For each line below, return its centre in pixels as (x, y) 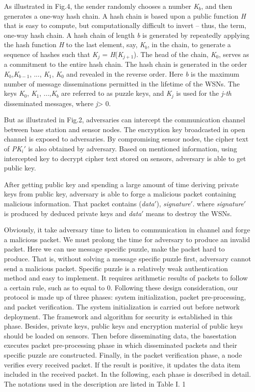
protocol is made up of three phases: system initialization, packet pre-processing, (125, 297)
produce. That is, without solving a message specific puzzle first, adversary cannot (127, 258)
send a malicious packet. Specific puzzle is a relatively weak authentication (116, 268)
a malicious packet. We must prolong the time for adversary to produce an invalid (127, 239)
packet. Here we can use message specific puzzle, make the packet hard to (115, 249)
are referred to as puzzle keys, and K (116, 93)
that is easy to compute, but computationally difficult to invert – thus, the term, (125, 25)
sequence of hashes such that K (51, 54)
